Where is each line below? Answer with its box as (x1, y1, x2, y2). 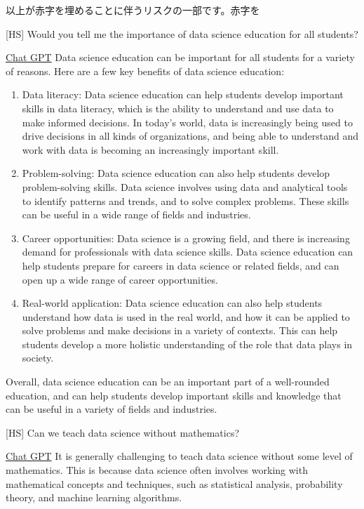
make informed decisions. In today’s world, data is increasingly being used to (22, 114, 353, 129)
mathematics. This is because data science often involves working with (6, 463, 308, 477)
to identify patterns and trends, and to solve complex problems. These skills (22, 193, 349, 208)
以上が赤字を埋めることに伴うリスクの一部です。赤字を (6, 3, 260, 17)
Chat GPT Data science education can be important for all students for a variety (6, 50, 355, 65)
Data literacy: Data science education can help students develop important (22, 87, 344, 102)
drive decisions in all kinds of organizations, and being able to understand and (22, 128, 359, 143)
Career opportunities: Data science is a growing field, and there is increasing (22, 230, 350, 245)
